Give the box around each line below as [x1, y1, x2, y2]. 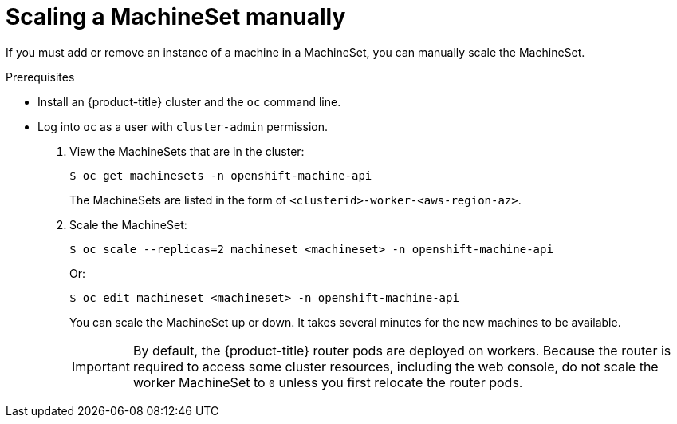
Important [72, 358, 130, 374]
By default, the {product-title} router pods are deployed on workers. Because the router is [132, 342, 671, 359]
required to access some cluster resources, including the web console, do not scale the [132, 358, 659, 374]
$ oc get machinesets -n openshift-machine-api [69, 168, 372, 182]
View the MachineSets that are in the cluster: [69, 144, 305, 158]
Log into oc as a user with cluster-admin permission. [37, 119, 329, 133]
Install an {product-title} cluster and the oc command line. [37, 94, 341, 109]
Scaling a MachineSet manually [6, 3, 346, 30]
